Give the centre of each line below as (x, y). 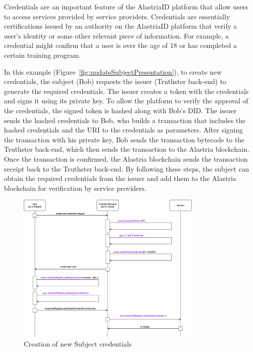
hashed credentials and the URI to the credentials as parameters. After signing (124, 130)
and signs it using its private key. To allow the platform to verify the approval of (126, 101)
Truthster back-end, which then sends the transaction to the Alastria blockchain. (127, 149)
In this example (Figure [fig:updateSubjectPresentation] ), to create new (113, 71)
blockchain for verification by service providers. (75, 188)
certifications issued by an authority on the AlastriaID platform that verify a (121, 26)
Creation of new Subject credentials (78, 344)
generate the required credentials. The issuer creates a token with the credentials (126, 91)
